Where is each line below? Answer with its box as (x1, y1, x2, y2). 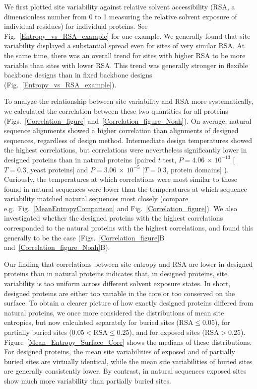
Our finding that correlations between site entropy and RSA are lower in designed (4, 258, 253, 269)
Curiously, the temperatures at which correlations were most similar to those (4, 174, 238, 184)
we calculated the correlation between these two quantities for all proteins (4, 105, 228, 116)
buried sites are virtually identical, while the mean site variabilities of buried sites (4, 356, 253, 366)
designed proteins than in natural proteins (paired (4, 154, 156, 164)
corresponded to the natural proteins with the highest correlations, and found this (4, 223, 254, 233)
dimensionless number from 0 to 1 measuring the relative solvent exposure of (4, 11, 237, 21)
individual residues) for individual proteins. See (4, 21, 148, 31)
